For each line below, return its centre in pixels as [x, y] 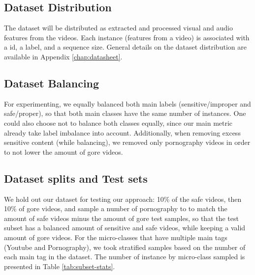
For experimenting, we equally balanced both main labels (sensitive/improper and [127, 103]
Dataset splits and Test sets [76, 178]
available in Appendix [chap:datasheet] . [63, 56]
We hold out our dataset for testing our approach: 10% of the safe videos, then [123, 199]
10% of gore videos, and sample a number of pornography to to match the [116, 208]
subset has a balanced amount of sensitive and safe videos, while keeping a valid [125, 228]
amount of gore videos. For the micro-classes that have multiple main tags [116, 237]
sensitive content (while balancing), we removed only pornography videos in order [127, 142]
